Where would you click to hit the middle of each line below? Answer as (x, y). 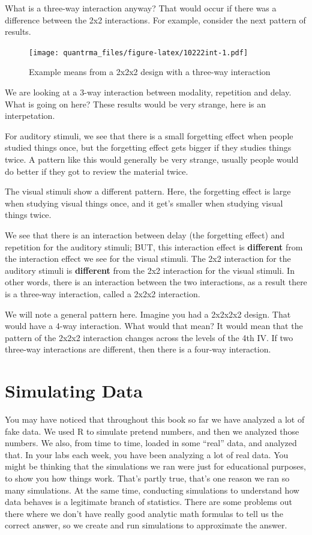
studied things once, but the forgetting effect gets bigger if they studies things (148, 147)
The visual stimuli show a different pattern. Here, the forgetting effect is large (148, 191)
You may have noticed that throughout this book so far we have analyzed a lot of (155, 419)
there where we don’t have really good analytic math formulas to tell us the (144, 513)
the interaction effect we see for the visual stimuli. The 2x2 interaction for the (148, 258)
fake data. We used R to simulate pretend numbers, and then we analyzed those (152, 431)
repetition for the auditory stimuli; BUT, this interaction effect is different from (154, 246)
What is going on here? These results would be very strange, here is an (136, 104)
